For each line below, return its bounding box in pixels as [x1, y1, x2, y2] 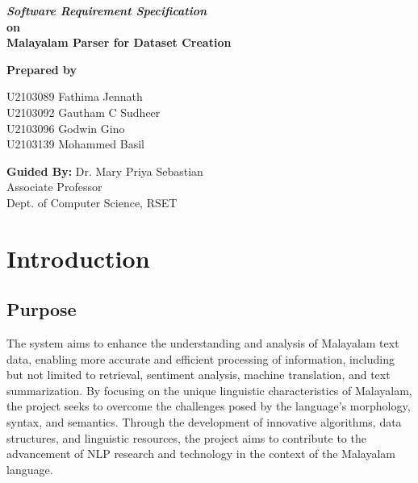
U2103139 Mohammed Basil [6, 135, 144, 152]
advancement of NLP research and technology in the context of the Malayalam [6, 445, 395, 462]
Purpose [6, 297, 77, 322]
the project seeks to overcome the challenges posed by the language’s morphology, [6, 398, 411, 414]
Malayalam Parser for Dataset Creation [6, 34, 232, 51]
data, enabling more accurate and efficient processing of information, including [6, 350, 395, 367]
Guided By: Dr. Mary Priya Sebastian [6, 162, 203, 179]
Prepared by [6, 60, 77, 77]
